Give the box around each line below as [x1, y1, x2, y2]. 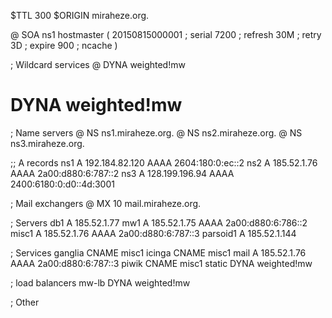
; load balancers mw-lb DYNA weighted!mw [10, 276, 191, 289]
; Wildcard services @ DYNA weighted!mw [10, 59, 186, 70]
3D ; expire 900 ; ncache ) [10, 40, 118, 51]
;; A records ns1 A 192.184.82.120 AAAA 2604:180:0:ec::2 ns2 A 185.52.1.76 [10, 156, 318, 169]
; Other [10, 296, 40, 308]
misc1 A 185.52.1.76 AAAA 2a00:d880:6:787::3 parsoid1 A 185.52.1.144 [10, 227, 297, 239]
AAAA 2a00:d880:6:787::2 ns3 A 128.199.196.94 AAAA [10, 167, 235, 179]
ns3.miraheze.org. [10, 137, 85, 149]
